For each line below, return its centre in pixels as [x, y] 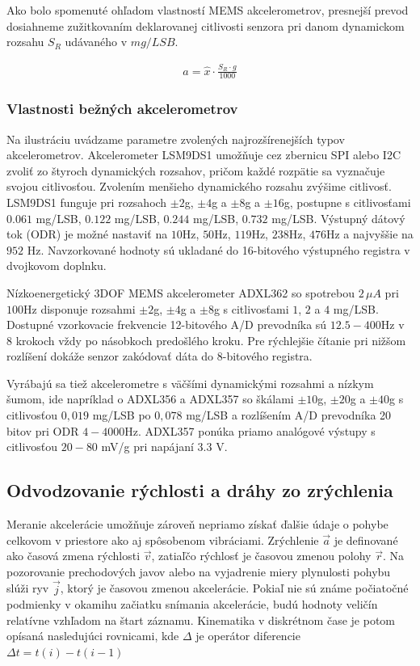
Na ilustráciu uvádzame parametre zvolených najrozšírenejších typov [176, 139]
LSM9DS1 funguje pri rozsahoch [87, 202]
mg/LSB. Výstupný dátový [338, 218]
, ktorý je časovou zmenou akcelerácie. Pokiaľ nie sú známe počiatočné [234, 588]
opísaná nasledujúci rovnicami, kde [93, 636]
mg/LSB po [122, 415]
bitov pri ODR [43, 430]
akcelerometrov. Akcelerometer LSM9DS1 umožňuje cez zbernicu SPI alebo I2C [204, 155]
